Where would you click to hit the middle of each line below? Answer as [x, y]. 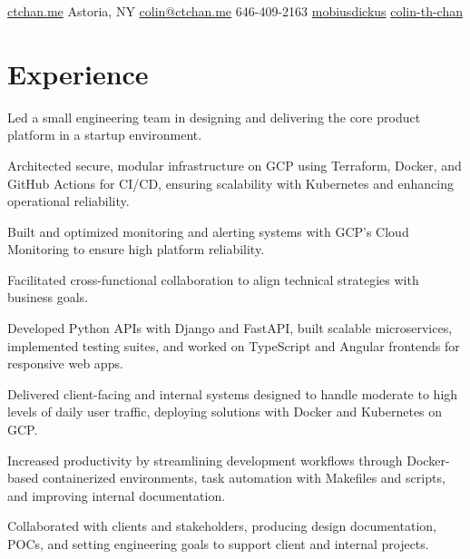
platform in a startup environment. [105, 135]
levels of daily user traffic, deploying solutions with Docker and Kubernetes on [225, 412]
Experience [78, 73]
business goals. [48, 297]
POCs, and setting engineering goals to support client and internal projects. [218, 544]
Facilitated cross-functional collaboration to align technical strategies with [213, 279]
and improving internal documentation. [117, 495]
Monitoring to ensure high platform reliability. [136, 249]
